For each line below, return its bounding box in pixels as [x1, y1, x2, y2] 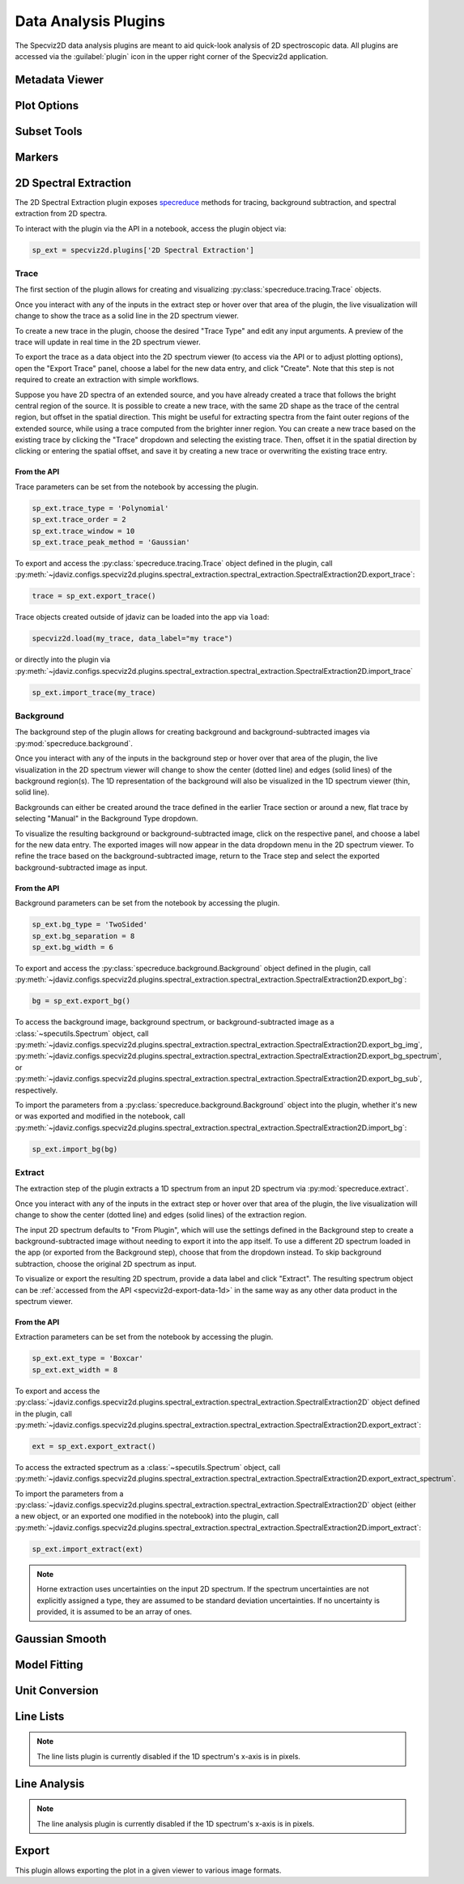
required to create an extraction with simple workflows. [15, 375, 199, 385]
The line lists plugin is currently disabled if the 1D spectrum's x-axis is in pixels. [36, 1751, 301, 1761]
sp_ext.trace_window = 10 [32, 526, 135, 535]
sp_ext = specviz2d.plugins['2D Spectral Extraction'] [32, 245, 254, 254]
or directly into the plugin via [15, 654, 111, 664]
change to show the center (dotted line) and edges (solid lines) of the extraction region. [15, 1210, 307, 1220]
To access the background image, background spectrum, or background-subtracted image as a [15, 1017, 335, 1027]
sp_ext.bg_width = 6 [32, 942, 113, 952]
